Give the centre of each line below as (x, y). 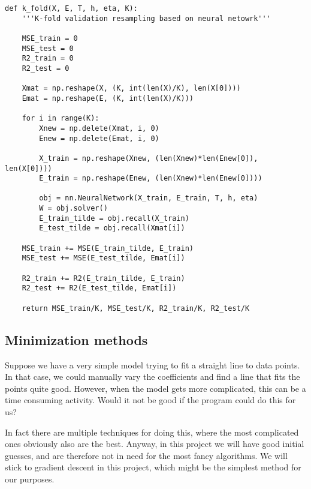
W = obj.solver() (73, 208)
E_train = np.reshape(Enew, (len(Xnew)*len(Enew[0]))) (151, 178)
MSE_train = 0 (50, 38)
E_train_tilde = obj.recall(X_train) (114, 218)
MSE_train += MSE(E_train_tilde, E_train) (108, 248)
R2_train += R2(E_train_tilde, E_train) (103, 278)
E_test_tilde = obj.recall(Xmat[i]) (112, 228)
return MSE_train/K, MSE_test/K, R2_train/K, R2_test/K (136, 308)
